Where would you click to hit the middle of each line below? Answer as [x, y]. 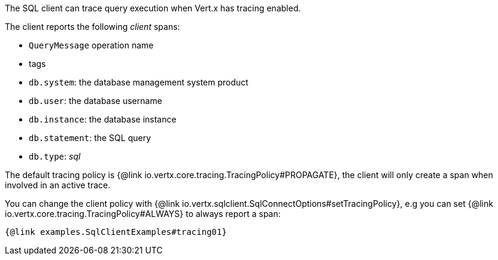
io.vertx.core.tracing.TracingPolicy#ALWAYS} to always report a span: [143, 214]
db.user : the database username [95, 101]
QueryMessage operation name [91, 45]
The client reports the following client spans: [92, 27]
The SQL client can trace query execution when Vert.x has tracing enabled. [153, 8]
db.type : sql [55, 156]
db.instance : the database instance [103, 119]
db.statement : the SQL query [90, 138]
